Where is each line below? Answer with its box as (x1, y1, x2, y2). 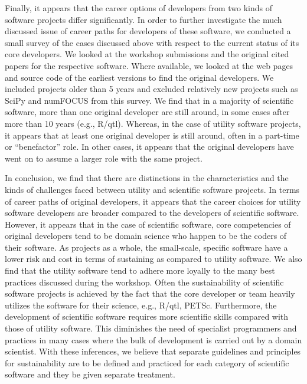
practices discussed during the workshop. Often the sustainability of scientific (5, 275, 284, 288)
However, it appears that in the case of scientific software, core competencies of (5, 218, 291, 230)
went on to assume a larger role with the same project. (5, 152, 203, 164)
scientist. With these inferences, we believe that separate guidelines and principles (5, 345, 301, 357)
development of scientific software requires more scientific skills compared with (5, 310, 289, 323)
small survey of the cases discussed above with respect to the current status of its (5, 36, 299, 48)
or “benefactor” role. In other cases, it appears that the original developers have (5, 140, 294, 153)
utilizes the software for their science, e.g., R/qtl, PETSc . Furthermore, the (5, 298, 277, 311)
